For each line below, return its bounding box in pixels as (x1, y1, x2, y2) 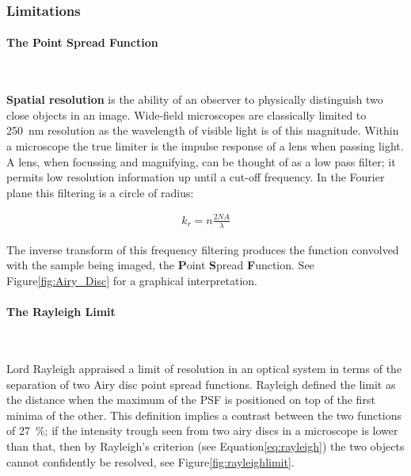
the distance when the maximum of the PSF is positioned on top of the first (6, 391, 375, 408)
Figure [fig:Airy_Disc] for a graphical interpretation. (6, 272, 257, 288)
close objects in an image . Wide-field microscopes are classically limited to (6, 106, 367, 123)
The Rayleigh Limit (6, 303, 116, 320)
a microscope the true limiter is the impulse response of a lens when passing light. (6, 138, 404, 154)
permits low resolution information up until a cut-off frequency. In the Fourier (6, 169, 385, 185)
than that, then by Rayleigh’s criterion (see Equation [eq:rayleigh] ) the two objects (6, 437, 405, 454)
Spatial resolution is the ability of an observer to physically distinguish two (6, 91, 383, 108)
